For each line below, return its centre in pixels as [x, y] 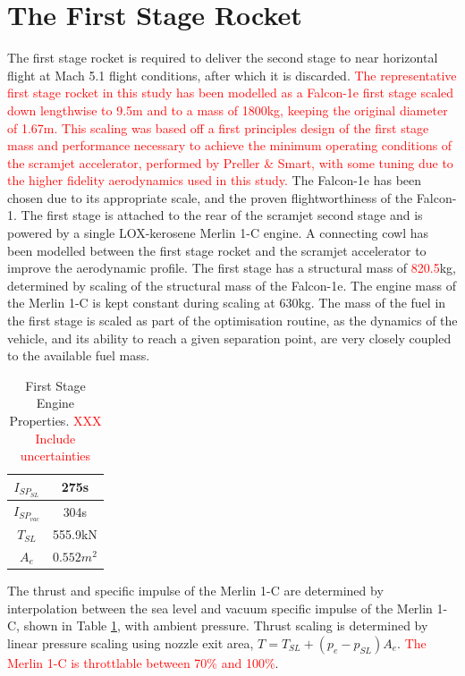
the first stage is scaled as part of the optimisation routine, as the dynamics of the [232, 321]
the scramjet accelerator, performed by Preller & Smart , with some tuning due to [230, 162]
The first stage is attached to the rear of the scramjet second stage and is [222, 215]
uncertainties [55, 456]
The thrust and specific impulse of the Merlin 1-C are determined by [195, 590]
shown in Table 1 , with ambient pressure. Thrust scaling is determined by [226, 625]
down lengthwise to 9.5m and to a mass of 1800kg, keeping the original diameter [228, 110]
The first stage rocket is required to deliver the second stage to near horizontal [223, 58]
